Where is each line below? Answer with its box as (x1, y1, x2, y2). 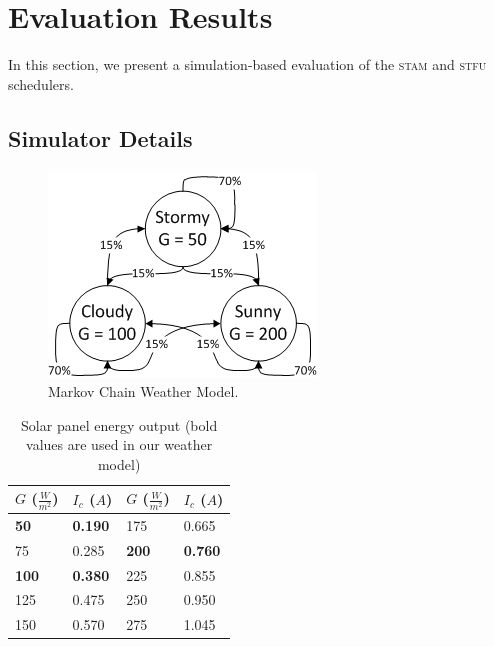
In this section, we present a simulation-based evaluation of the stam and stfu (8, 54, 487, 75)
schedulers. (8, 73, 74, 94)
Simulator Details (8, 122, 193, 153)
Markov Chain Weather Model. (48, 381, 239, 402)
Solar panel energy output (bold (21, 414, 218, 435)
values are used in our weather (26, 434, 213, 455)
